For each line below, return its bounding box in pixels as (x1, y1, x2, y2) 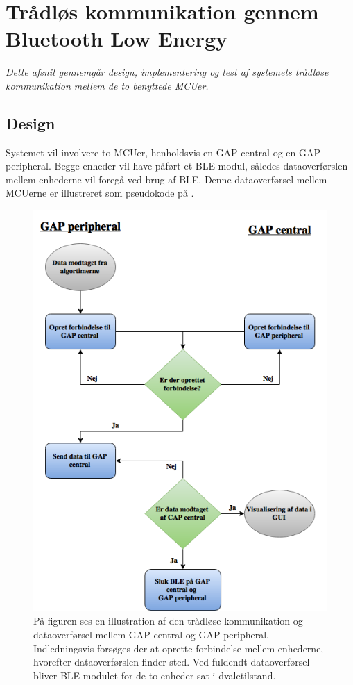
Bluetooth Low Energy (6, 24, 227, 53)
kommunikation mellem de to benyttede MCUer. (6, 78, 209, 92)
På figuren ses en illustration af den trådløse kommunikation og (33, 613, 303, 628)
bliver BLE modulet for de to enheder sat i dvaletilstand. (33, 668, 276, 682)
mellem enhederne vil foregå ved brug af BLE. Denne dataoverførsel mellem (6, 172, 327, 186)
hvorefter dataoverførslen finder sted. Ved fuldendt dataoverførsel (33, 654, 310, 669)
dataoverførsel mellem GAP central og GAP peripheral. (33, 627, 269, 641)
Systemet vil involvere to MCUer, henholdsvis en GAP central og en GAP (6, 145, 320, 159)
